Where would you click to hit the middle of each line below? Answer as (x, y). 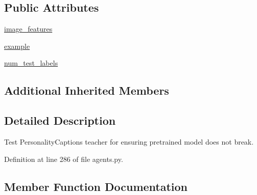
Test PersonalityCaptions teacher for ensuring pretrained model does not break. (129, 141)
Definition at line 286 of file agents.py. (64, 159)
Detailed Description (60, 120)
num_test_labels (31, 63)
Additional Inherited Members (87, 90)
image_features (28, 29)
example (17, 46)
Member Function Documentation (96, 186)
